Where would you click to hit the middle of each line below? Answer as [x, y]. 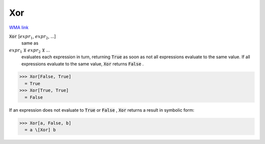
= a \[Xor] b [40, 130]
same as [30, 43]
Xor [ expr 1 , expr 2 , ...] [32, 37]
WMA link [19, 27]
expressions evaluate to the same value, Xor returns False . [83, 64]
